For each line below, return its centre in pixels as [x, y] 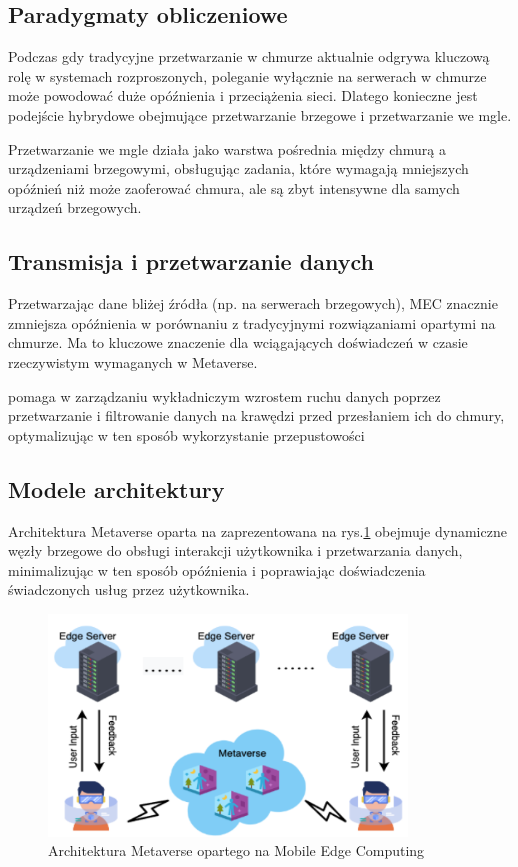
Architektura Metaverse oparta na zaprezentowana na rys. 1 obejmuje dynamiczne [257, 530]
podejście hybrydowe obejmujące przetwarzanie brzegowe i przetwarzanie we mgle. [260, 114]
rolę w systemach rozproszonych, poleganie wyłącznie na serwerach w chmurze [247, 75]
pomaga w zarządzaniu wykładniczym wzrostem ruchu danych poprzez [224, 395]
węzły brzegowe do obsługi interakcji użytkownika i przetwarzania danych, [235, 550]
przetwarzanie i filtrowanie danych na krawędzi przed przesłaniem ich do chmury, [256, 415]
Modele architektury [116, 488]
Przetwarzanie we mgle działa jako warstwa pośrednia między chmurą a [227, 148]
